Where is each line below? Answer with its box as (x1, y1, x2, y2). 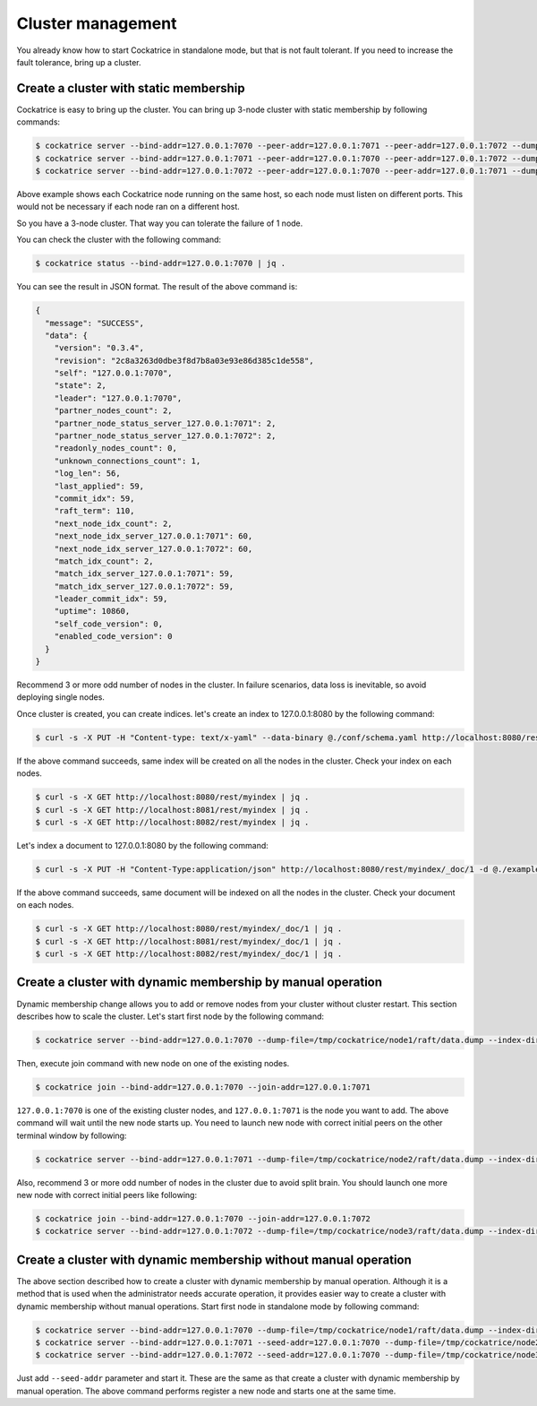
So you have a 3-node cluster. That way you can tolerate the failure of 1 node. (16, 218, 303, 229)
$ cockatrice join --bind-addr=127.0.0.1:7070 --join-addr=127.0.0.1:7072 (35, 1214, 371, 1223)
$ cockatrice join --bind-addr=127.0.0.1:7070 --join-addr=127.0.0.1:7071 (35, 1082, 371, 1092)
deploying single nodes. (16, 692, 105, 703)
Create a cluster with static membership (16, 81, 245, 96)
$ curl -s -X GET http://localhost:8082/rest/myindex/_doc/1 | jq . (35, 949, 343, 959)
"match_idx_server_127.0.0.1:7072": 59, (54, 581, 234, 591)
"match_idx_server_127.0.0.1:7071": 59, (54, 569, 234, 579)
